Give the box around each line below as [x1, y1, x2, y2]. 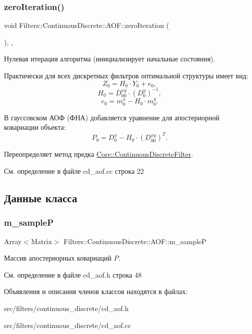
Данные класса [4, 190, 77, 206]
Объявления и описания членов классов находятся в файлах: [4, 286, 188, 297]
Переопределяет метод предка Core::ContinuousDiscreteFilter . [4, 149, 193, 159]
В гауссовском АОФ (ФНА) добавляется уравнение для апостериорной [4, 112, 220, 122]
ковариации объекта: [4, 122, 66, 132]
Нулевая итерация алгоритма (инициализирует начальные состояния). [4, 53, 216, 64]
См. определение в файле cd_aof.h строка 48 [4, 269, 142, 280]
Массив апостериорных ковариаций [4, 253, 112, 263]
